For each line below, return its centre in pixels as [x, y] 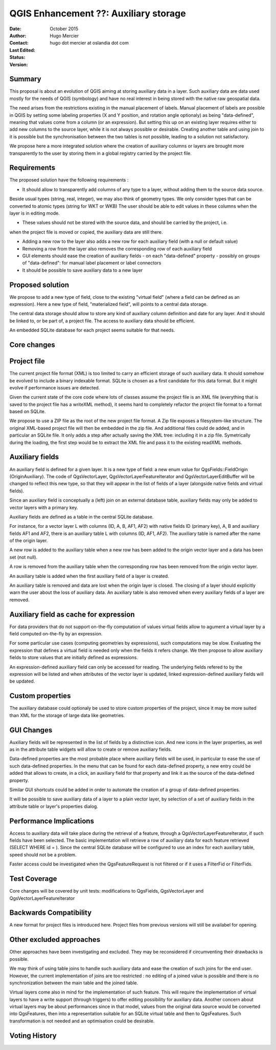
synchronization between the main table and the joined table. [74, 983]
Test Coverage [33, 879]
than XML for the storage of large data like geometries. [67, 715]
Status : [17, 57]
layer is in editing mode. [34, 213]
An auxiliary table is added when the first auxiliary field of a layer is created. [89, 576]
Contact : [19, 43]
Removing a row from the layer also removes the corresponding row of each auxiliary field [117, 249]
